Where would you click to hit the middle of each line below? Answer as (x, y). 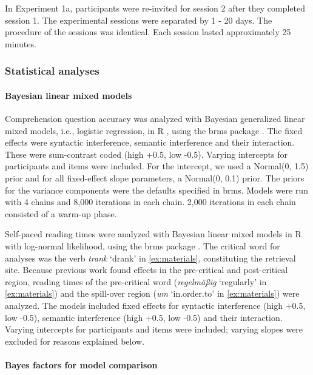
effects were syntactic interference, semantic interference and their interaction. (150, 142)
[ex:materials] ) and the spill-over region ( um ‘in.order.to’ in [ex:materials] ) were (152, 293)
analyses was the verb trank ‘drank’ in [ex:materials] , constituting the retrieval (150, 258)
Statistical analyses (52, 71)
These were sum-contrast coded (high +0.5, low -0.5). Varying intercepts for (146, 154)
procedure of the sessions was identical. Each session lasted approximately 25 (148, 32)
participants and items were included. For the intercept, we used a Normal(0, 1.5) (157, 166)
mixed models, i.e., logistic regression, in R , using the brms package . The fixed (154, 130)
